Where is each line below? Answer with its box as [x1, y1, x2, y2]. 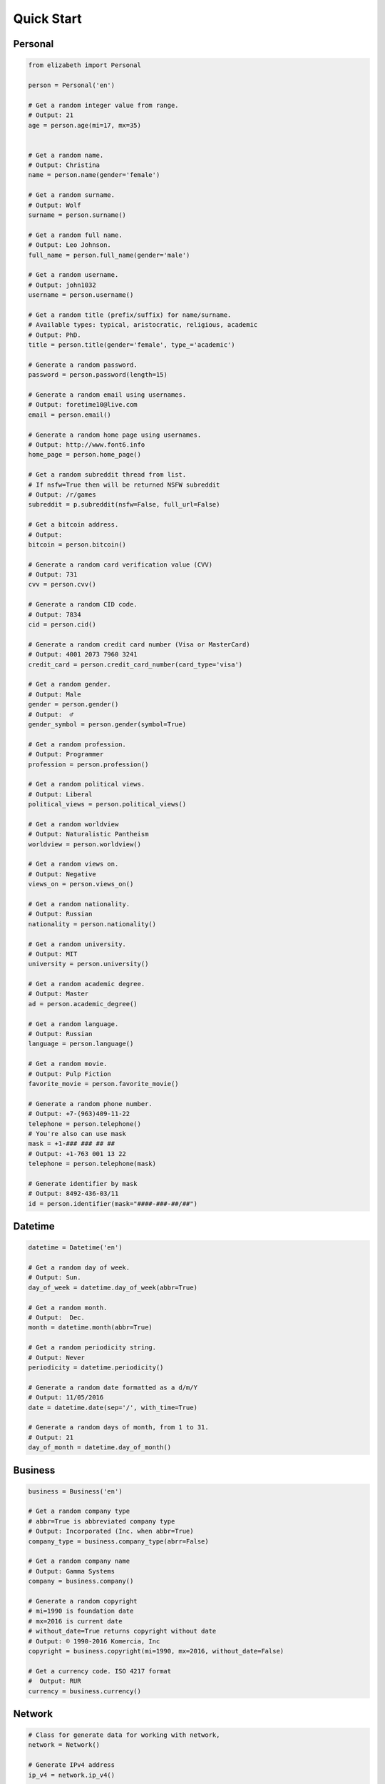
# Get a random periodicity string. [28, 1344, 157, 1352]
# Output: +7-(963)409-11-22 [28, 1110, 130, 1118]
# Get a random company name [28, 1557, 130, 1566]
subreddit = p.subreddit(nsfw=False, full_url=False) [28, 500, 220, 509]
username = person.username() [28, 291, 134, 299]
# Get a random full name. [28, 230, 123, 239]
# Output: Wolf [28, 201, 81, 209]
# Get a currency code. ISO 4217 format [28, 1667, 171, 1675]
